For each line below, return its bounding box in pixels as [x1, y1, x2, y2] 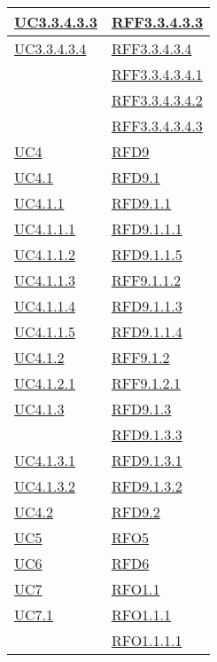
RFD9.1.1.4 [111, 321, 182, 342]
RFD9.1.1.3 [111, 296, 182, 316]
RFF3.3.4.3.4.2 [111, 90, 203, 110]
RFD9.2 [111, 501, 160, 522]
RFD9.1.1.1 [111, 218, 182, 239]
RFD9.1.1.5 [111, 244, 182, 264]
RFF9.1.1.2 [111, 270, 181, 290]
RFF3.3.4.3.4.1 [111, 64, 203, 84]
